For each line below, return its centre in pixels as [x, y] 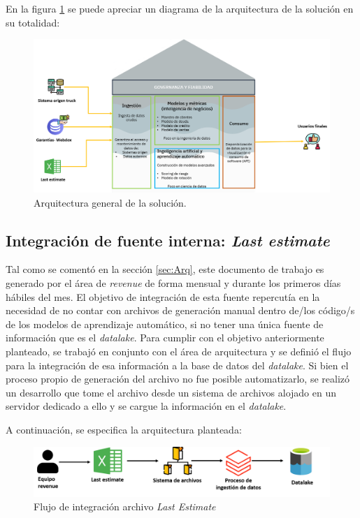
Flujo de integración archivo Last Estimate [125, 506]
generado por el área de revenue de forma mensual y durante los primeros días [173, 283]
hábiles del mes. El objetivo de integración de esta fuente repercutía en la [163, 296]
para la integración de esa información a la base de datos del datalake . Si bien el [177, 365]
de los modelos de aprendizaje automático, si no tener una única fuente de [165, 324]
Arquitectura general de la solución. [110, 202]
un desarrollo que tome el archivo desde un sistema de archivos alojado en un [171, 392]
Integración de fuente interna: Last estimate [168, 240]
